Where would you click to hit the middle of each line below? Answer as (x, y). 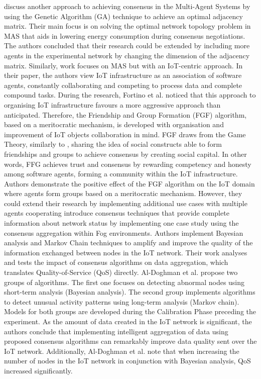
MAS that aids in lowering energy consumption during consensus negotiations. (125, 35)
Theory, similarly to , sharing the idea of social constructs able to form (113, 144)
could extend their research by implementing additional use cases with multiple (126, 203)
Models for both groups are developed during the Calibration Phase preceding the (130, 311)
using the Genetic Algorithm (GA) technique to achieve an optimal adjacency (123, 16)
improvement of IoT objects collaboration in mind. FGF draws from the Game (125, 134)
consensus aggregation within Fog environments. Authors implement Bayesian (124, 232)
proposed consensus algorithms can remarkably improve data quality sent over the (130, 341)
